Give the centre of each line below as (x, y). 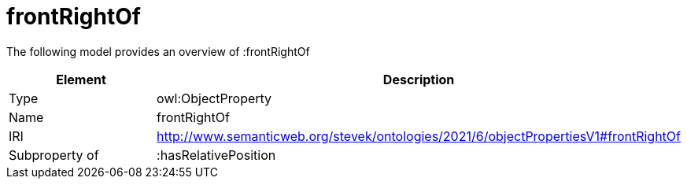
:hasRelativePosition (216, 155)
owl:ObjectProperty (214, 98)
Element (81, 79)
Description (419, 79)
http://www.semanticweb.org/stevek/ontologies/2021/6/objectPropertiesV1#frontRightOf (419, 136)
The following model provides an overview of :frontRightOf (158, 51)
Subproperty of (54, 155)
